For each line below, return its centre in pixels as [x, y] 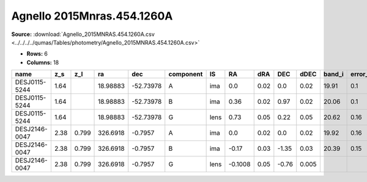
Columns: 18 [43, 62]
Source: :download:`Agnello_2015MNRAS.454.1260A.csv [83, 34]
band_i [333, 75]
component [186, 75]
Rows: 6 [37, 54]
